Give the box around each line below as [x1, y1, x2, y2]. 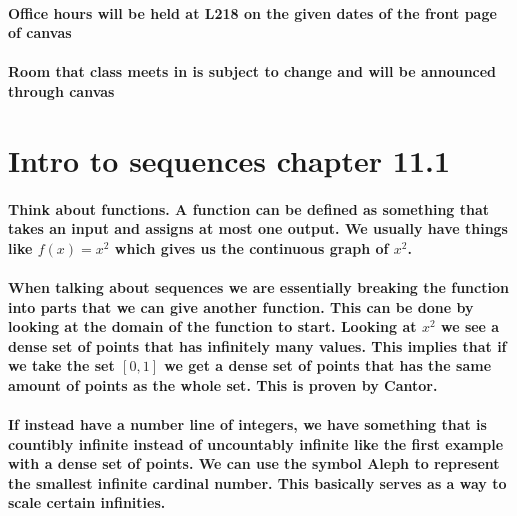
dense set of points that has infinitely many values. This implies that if [8, 335, 507, 356]
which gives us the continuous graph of [114, 237, 389, 258]
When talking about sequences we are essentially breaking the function [8, 276, 509, 297]
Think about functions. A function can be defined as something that [8, 198, 490, 219]
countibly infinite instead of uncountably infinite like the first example [8, 433, 504, 454]
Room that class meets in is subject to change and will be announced [8, 61, 497, 82]
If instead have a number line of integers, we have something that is [8, 414, 487, 435]
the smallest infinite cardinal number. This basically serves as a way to [8, 472, 507, 493]
